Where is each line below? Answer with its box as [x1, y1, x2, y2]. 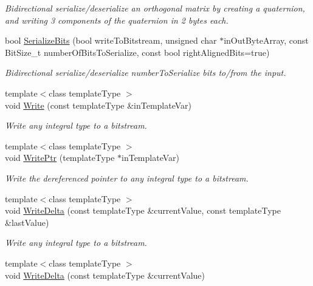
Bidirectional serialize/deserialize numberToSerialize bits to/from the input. [5, 66, 286, 79]
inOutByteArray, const [224, 34, 309, 47]
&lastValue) [5, 216, 49, 228]
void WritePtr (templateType [5, 151, 115, 164]
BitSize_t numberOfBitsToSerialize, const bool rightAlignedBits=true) [5, 46, 270, 58]
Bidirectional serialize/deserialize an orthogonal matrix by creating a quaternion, [5, 2, 305, 14]
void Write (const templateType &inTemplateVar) [5, 98, 192, 111]
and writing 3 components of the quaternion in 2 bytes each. [5, 13, 229, 26]
